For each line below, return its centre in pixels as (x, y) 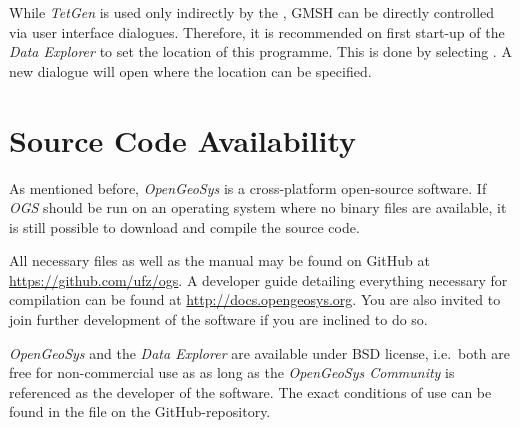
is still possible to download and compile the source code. (184, 226)
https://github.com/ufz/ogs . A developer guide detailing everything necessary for (258, 279)
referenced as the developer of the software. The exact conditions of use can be (250, 391)
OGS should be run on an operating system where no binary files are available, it (258, 207)
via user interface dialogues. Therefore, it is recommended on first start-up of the (257, 31)
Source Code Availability (183, 139)
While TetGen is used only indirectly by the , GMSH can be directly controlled (252, 12)
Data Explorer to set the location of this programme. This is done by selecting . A (260, 51)
